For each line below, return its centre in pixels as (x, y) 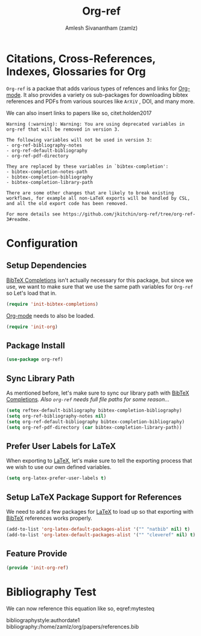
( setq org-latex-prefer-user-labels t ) (56, 478)
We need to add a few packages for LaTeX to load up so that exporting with (100, 511)
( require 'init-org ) (32, 327)
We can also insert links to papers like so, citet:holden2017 (79, 113)
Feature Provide (37, 554)
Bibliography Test (51, 592)
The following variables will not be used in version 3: (79, 140)
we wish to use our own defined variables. (59, 467)
